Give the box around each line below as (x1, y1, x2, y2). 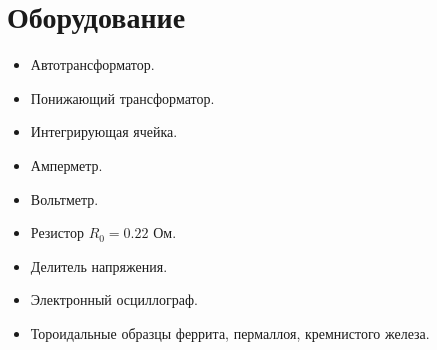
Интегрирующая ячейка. (30, 121, 178, 142)
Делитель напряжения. (30, 255, 168, 276)
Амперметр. (30, 154, 103, 175)
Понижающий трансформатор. (30, 87, 215, 108)
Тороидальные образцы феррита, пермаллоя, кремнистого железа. (30, 322, 430, 343)
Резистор (30, 222, 84, 243)
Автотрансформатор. (30, 54, 155, 75)
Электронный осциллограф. (30, 289, 198, 310)
